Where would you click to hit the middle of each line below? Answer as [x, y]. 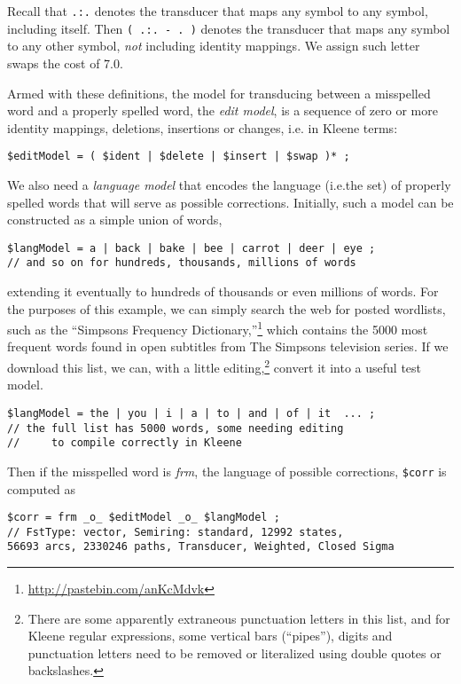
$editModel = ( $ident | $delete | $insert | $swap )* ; [179, 157]
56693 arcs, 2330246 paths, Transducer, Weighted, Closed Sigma [201, 547]
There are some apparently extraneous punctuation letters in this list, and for [239, 618]
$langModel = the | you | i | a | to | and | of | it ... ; [191, 413]
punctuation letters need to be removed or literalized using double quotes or [234, 653]
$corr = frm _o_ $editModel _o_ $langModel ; [144, 518]
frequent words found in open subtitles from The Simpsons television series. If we [228, 346]
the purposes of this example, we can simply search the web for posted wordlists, [227, 308]
